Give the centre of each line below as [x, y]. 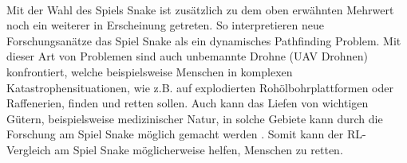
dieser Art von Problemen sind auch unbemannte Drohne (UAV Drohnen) [187, 56]
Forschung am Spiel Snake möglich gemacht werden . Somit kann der [175, 134]
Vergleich [29, 149]
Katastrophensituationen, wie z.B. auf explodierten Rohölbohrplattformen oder [200, 87]
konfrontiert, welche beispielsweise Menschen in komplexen [150, 71]
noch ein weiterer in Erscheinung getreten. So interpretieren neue [165, 25]
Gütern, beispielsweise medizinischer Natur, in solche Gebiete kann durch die [195, 118]
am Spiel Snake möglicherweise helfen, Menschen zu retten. [199, 149]
